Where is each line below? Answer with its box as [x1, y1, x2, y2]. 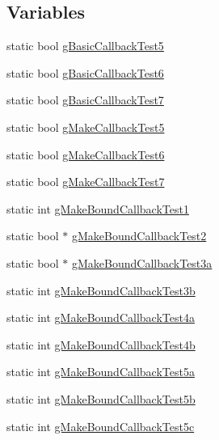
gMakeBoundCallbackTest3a [71, 254, 213, 271]
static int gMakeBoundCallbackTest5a [6, 363, 195, 380]
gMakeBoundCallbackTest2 [71, 227, 207, 244]
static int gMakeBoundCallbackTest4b [6, 336, 196, 353]
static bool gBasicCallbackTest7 [6, 91, 164, 108]
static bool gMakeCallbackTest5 [6, 118, 165, 135]
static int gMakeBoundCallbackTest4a [6, 309, 195, 326]
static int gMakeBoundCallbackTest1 [6, 200, 189, 217]
